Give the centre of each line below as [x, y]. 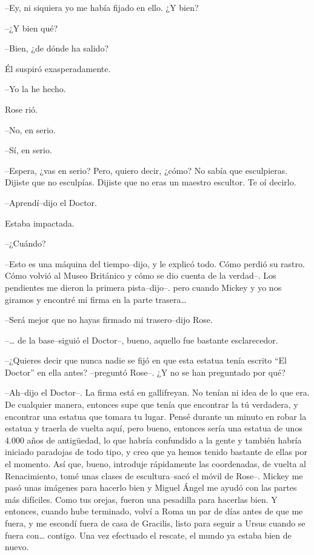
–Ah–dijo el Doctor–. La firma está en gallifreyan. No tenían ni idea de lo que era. [157, 392]
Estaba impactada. [40, 223]
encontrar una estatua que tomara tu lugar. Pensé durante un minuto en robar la [156, 416]
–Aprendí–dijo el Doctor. [51, 202]
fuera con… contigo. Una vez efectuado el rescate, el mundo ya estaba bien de [148, 535]
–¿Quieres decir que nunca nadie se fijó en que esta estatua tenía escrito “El [146, 360]
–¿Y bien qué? [32, 28]
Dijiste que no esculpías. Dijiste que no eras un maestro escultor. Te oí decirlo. [151, 182]
